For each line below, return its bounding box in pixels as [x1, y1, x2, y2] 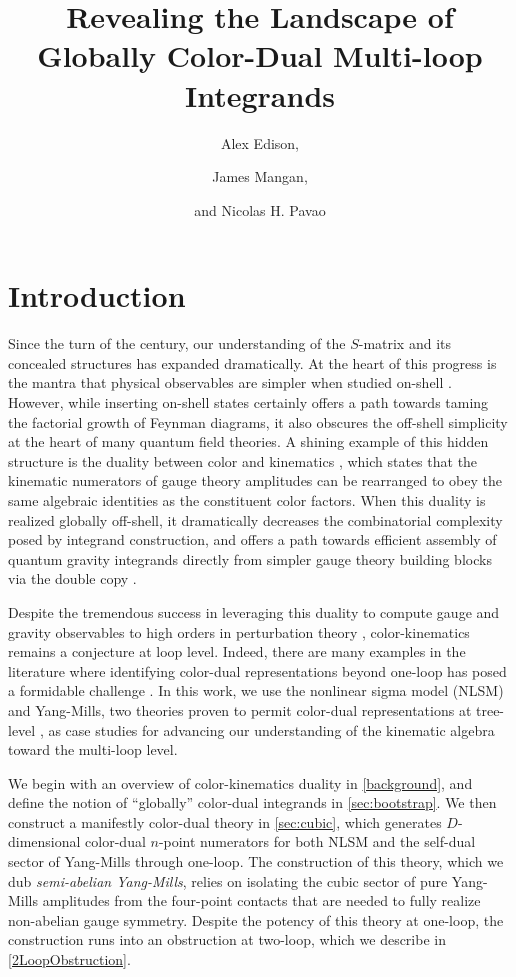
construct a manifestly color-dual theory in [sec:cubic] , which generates [8, 811, 442, 832]
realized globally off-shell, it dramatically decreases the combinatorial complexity [8, 509, 503, 530]
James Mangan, [212, 166, 308, 187]
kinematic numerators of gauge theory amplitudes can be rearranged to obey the [8, 470, 502, 491]
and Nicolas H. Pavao [194, 199, 326, 220]
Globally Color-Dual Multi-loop [37, 35, 483, 76]
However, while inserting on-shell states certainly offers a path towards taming [8, 392, 489, 412]
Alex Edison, [220, 132, 300, 153]
